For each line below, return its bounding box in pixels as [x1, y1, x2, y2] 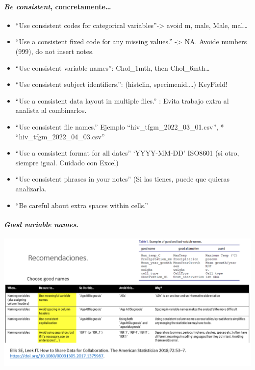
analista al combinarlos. [15, 105, 87, 115]
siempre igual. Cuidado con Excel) [15, 157, 119, 167]
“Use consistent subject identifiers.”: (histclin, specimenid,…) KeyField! [15, 79, 228, 89]
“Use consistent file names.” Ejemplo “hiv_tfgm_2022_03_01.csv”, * [15, 121, 224, 132]
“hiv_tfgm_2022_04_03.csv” [15, 131, 105, 141]
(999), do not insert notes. [15, 46, 94, 56]
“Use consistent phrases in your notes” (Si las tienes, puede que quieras [15, 174, 230, 184]
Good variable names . [4, 219, 78, 229]
